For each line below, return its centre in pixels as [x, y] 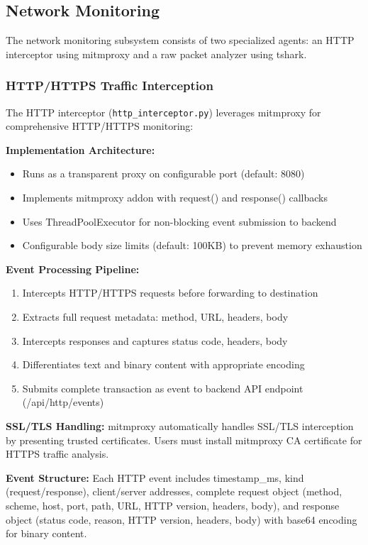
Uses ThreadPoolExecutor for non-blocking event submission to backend [179, 221]
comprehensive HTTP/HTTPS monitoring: [100, 126]
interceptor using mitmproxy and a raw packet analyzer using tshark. [156, 54]
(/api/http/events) [63, 402]
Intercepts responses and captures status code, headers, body [155, 340]
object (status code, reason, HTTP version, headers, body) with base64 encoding [182, 519]
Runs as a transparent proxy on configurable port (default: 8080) [163, 174]
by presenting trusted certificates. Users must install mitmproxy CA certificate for [184, 440]
